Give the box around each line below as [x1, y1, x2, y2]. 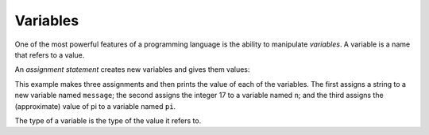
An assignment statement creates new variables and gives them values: [14, 65, 250, 74]
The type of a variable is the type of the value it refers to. [14, 115, 202, 126]
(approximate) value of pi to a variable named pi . [14, 101, 176, 111]
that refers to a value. [14, 50, 85, 59]
